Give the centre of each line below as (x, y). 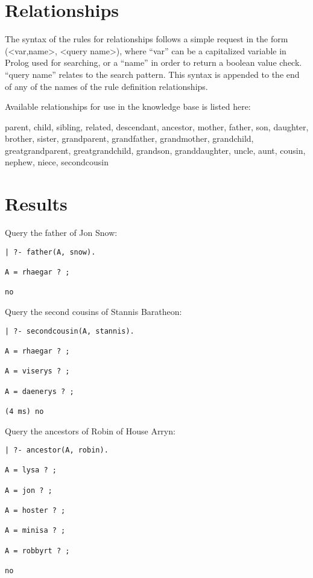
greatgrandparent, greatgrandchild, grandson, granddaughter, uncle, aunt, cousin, (155, 150)
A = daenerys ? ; (40, 391)
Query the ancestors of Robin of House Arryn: (90, 430)
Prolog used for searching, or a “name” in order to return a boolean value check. (153, 62)
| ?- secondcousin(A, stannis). (70, 331)
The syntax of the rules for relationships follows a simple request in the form (147, 39)
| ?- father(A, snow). (50, 252)
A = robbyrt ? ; (37, 551)
